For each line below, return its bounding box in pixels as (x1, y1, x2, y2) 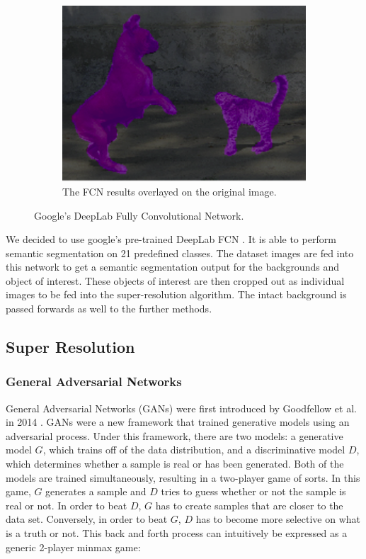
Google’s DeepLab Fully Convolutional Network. (34, 208, 244, 222)
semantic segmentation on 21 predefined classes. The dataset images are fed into (6, 245, 354, 260)
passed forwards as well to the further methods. (6, 301, 212, 316)
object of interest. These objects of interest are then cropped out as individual (6, 273, 345, 288)
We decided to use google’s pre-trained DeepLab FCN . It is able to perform (6, 232, 336, 247)
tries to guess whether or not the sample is (161, 484, 346, 499)
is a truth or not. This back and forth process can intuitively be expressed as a (6, 526, 348, 541)
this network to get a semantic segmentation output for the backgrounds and (6, 259, 339, 274)
